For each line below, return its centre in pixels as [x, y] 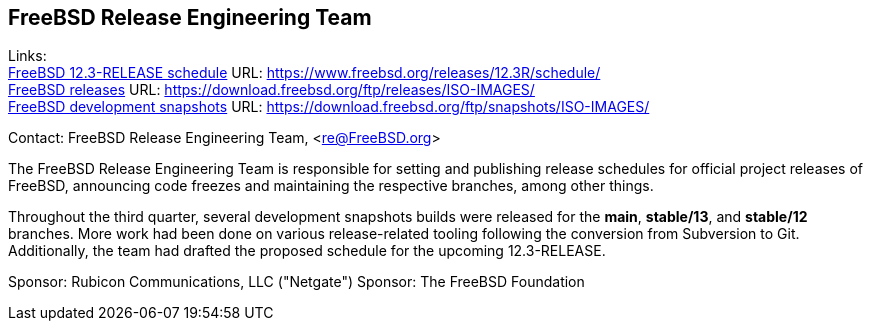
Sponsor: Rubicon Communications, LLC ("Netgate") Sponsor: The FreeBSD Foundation [296, 282]
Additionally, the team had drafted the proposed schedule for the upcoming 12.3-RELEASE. [307, 251]
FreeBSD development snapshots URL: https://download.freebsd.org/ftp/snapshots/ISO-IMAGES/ [329, 107]
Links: [27, 56]
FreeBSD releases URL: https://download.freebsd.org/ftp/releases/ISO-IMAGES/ [271, 90]
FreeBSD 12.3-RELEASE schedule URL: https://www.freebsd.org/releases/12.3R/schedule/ [304, 73]
